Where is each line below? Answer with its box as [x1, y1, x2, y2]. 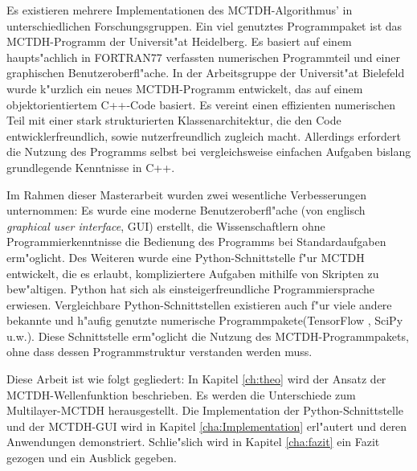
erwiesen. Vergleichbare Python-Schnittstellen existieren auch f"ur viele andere [6, 296, 392, 313]
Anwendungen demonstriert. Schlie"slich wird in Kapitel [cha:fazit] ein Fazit [6, 433, 380, 450]
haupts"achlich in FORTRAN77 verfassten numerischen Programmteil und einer [6, 48, 400, 65]
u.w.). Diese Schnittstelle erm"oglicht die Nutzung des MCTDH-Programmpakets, [6, 327, 409, 344]
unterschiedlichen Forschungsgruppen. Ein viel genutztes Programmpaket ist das [6, 17, 403, 34]
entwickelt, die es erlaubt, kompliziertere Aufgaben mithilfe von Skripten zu [6, 264, 379, 281]
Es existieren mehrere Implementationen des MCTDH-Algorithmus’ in [6, 2, 353, 18]
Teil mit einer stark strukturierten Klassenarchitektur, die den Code [6, 112, 341, 129]
